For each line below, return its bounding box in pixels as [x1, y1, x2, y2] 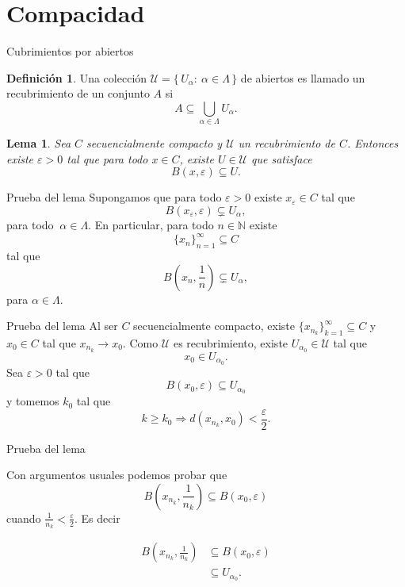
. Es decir [74, 509, 120, 526]
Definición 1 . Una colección [6, 69, 147, 86]
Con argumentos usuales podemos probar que [6, 466, 227, 483]
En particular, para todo [94, 217, 214, 233]
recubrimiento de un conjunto [6, 85, 150, 102]
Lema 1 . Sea [6, 135, 71, 152]
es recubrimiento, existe [173, 334, 288, 351]
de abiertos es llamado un [240, 69, 365, 86]
